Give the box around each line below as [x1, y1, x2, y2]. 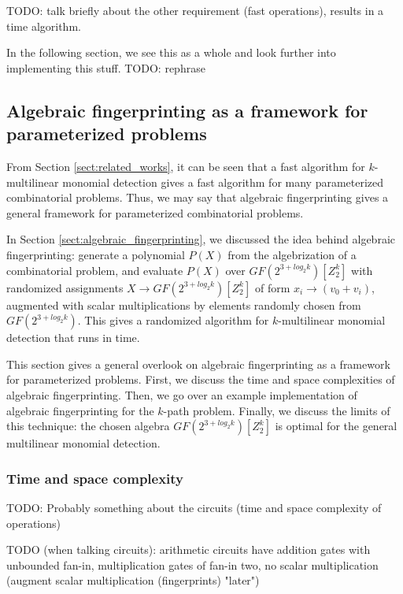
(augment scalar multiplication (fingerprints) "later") [6, 572, 260, 588]
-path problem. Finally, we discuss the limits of [163, 402, 390, 418]
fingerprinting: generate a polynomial [6, 246, 185, 262]
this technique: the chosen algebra [6, 418, 170, 434]
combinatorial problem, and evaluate [6, 262, 183, 278]
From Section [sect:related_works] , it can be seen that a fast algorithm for [6, 158, 365, 174]
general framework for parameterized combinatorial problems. [6, 204, 304, 221]
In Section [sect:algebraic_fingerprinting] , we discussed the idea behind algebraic [6, 231, 395, 247]
